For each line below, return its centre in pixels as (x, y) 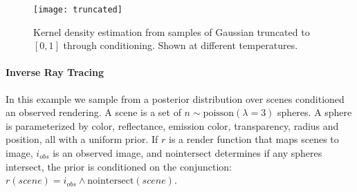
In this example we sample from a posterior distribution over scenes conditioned (175, 98)
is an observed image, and (108, 153)
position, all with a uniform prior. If (82, 139)
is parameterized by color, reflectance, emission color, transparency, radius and (172, 125)
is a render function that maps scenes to (254, 139)
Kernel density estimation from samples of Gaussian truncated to (172, 31)
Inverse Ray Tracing (55, 72)
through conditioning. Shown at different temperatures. (181, 45)
